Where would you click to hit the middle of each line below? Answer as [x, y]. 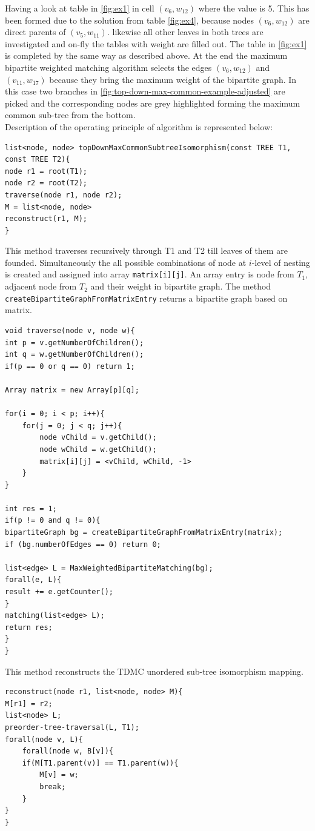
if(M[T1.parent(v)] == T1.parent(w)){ [100, 763]
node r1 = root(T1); [46, 171]
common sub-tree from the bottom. [70, 115]
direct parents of [35, 32]
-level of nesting [281, 262]
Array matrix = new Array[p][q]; [72, 390]
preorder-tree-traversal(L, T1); [72, 727]
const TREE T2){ [38, 160]
